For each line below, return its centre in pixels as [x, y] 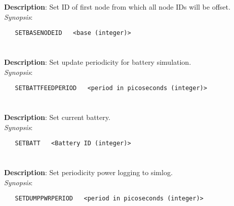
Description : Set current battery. [57, 117]
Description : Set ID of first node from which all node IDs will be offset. [117, 7]
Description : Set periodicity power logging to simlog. [88, 172]
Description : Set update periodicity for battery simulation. [98, 62]
